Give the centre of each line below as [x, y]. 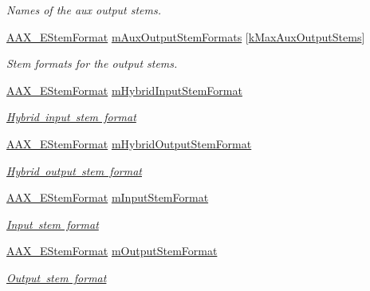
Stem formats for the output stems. [92, 63]
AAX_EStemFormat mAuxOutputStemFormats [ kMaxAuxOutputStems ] [186, 36]
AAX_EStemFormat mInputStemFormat [108, 197]
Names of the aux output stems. [84, 10]
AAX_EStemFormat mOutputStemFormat [112, 251]
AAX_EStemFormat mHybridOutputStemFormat [129, 143]
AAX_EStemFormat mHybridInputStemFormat [124, 90]
